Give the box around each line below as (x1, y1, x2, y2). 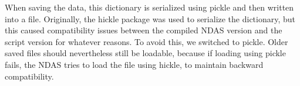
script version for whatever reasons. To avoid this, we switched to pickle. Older (5, 35, 288, 47)
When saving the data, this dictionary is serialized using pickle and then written (5, 1, 294, 13)
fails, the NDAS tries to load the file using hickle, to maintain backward (5, 58, 264, 70)
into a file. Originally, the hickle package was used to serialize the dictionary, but (5, 12, 296, 25)
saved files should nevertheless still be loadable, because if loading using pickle (5, 47, 286, 59)
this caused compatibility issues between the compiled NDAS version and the (5, 24, 282, 36)
